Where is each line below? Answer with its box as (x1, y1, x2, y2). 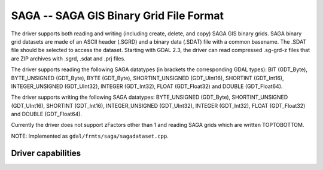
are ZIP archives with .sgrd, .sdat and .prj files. (11, 54, 126, 62)
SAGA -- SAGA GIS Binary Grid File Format (11, 9, 224, 22)
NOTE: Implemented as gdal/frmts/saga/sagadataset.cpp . (11, 132, 169, 139)
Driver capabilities (11, 148, 81, 158)
